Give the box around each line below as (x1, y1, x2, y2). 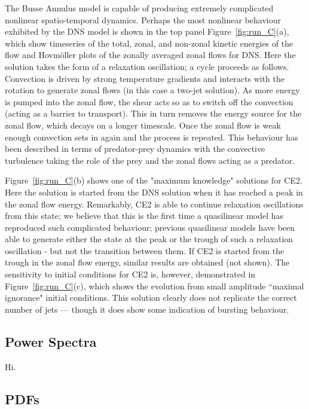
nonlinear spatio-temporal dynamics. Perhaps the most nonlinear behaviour (5, 13, 281, 26)
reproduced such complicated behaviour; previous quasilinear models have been (5, 221, 295, 233)
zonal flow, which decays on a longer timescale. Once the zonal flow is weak (5, 118, 281, 131)
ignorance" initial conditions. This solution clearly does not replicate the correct (5, 291, 297, 304)
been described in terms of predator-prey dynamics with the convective (5, 142, 265, 155)
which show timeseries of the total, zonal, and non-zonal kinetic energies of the (5, 36, 293, 49)
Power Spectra (5, 332, 97, 350)
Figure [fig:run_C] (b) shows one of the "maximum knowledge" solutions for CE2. (5, 174, 302, 187)
